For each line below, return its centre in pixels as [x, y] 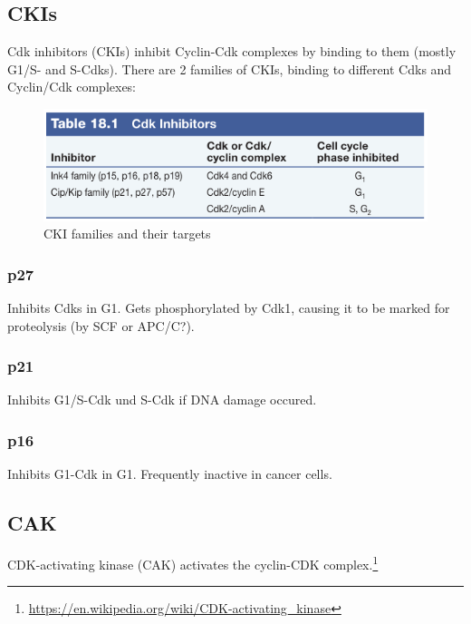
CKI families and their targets [127, 234]
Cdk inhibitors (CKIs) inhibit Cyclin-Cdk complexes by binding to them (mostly [232, 51]
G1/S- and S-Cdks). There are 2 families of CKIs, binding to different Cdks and [230, 68]
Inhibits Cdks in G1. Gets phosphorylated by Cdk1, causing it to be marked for [229, 308]
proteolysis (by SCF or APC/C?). [101, 325]
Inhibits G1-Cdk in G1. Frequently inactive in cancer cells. [170, 474]
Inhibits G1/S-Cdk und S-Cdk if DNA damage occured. [162, 400]
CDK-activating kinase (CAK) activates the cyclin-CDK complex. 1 [193, 563]
